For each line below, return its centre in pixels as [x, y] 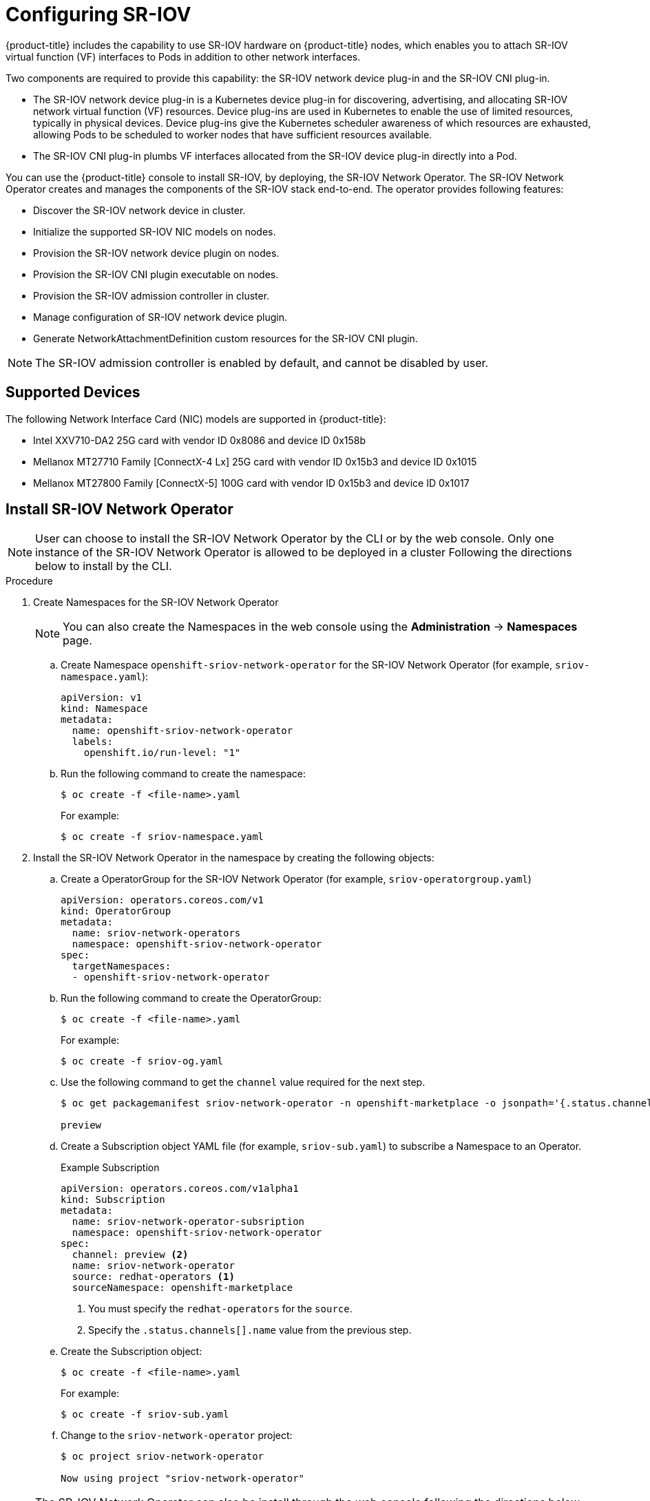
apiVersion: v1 [102, 698]
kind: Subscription [113, 1200]
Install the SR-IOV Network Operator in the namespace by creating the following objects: [234, 858]
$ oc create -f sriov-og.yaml [142, 1061]
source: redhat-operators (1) [153, 1277]
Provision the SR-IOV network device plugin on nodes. [156, 253]
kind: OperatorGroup [116, 911]
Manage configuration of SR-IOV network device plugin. [160, 317]
